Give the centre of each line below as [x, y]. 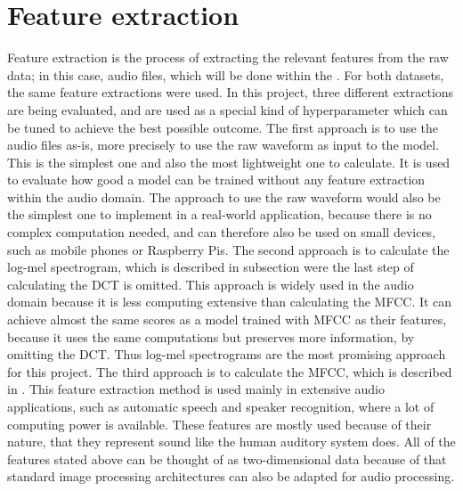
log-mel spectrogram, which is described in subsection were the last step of [211, 267]
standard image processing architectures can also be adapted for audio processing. [231, 476]
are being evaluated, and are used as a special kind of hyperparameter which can [227, 109]
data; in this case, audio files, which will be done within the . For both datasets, [226, 74]
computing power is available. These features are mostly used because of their [219, 424]
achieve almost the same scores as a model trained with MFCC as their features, [227, 319]
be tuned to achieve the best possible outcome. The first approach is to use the [223, 127]
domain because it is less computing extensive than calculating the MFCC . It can [230, 302]
